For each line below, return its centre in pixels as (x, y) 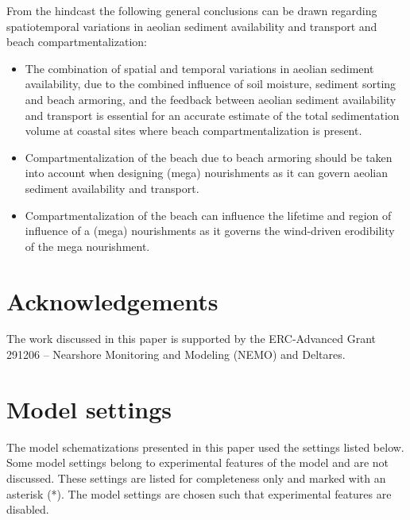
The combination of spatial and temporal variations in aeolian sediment (199, 68)
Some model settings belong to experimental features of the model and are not (197, 462)
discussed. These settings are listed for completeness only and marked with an (196, 478)
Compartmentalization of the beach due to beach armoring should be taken (209, 157)
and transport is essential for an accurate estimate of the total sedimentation (212, 115)
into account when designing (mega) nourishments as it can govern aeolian (206, 173)
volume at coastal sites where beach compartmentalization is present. (193, 131)
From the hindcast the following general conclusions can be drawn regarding (192, 10)
